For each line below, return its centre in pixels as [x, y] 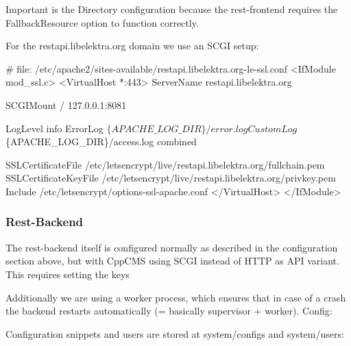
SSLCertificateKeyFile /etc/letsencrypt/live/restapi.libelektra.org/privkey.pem [171, 178]
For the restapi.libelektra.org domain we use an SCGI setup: [132, 46]
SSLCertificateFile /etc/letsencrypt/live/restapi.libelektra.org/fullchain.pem [165, 164]
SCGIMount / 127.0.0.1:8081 [66, 104]
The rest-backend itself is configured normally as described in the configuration [172, 247]
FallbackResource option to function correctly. [102, 22]
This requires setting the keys [68, 274]
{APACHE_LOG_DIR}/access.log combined [101, 141]
